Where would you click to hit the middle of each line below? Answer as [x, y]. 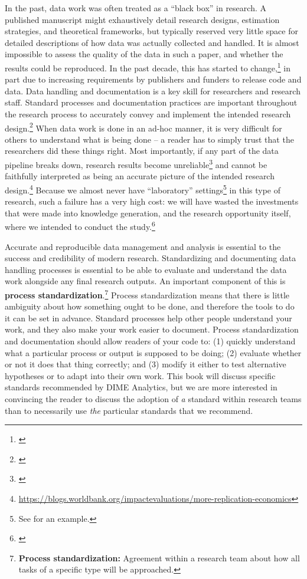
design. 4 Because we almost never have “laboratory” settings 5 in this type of [143, 189]
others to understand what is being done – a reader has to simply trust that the [149, 139]
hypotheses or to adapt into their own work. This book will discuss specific [140, 375]
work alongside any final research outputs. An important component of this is [145, 281]
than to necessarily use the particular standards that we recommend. [129, 410]
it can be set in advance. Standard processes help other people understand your [148, 318]
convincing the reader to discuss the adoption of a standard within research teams [153, 398]
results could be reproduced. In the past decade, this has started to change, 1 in [148, 67]
